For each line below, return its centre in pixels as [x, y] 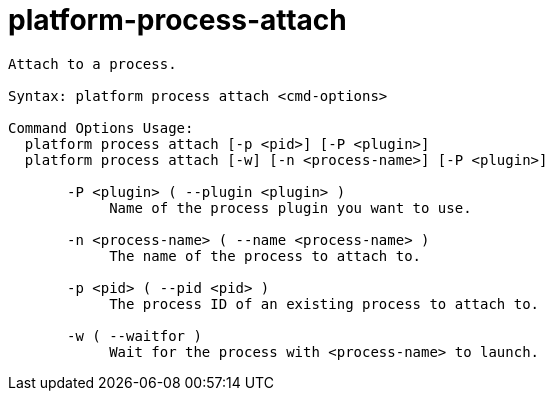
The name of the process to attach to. [265, 255]
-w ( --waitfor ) [134, 335]
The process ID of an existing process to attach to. [324, 303]
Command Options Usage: [101, 127]
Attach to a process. [92, 63]
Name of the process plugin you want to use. [290, 207]
